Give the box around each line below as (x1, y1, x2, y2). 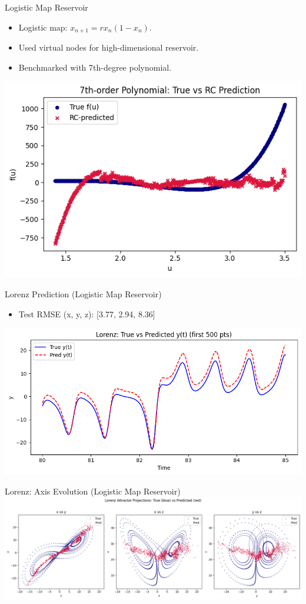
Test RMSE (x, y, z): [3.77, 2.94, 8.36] (18, 307, 155, 320)
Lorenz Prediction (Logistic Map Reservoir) (5, 287, 162, 300)
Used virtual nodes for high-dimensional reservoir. (18, 41, 199, 54)
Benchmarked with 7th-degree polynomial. (18, 61, 172, 73)
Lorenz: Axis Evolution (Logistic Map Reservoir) (5, 484, 181, 497)
